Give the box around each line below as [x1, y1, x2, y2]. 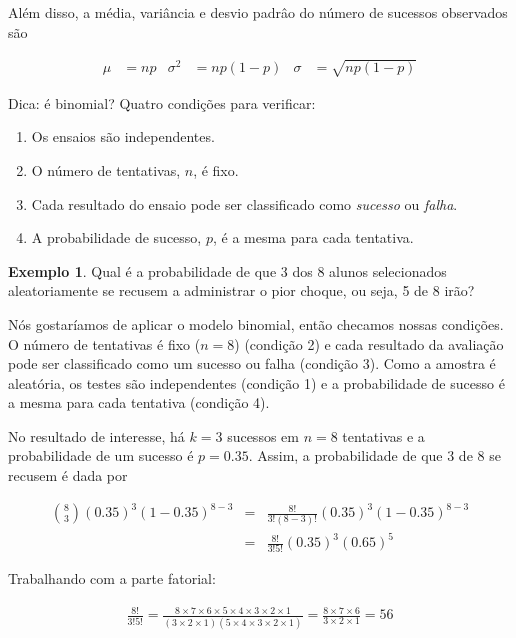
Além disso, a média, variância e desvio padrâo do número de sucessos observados [8, 2, 508, 22]
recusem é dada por [8, 465, 128, 486]
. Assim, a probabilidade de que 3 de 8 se [248, 445, 501, 466]
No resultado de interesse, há [8, 425, 185, 446]
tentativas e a [342, 425, 425, 446]
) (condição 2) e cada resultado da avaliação [234, 333, 504, 354]
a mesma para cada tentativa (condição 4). [8, 392, 270, 413]
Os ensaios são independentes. [31, 126, 215, 147]
